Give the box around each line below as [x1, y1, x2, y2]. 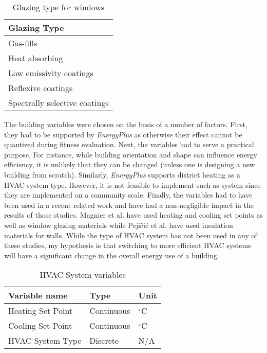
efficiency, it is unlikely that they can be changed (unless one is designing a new [4, 159, 255, 170]
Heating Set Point [8, 305, 73, 317]
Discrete [89, 334, 119, 347]
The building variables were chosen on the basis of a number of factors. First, [4, 119, 247, 129]
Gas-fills [8, 37, 37, 49]
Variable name [8, 289, 68, 302]
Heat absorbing [8, 52, 63, 64]
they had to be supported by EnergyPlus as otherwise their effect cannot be [4, 129, 242, 139]
